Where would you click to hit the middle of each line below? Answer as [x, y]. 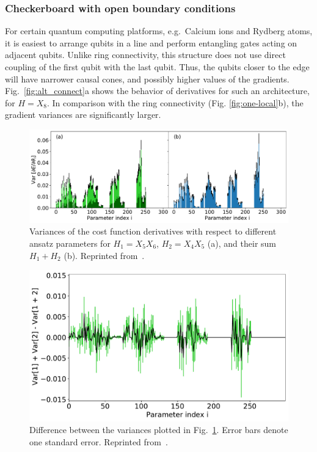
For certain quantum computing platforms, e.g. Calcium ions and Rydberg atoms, [159, 31]
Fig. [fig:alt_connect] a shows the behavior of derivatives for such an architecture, [157, 91]
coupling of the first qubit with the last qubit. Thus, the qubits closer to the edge [157, 67]
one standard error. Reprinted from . [99, 441]
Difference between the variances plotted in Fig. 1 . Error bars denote [159, 430]
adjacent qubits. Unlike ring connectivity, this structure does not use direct [145, 55]
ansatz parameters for [70, 243]
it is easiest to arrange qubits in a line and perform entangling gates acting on [151, 42]
